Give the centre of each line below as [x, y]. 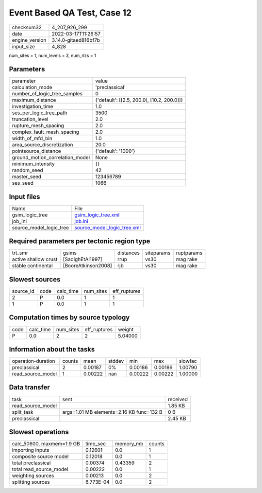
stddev [116, 361]
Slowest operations [39, 432]
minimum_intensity [33, 164]
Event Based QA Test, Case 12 [70, 13]
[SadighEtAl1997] [82, 259]
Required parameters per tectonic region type [80, 241]
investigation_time [33, 106]
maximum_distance [34, 100]
